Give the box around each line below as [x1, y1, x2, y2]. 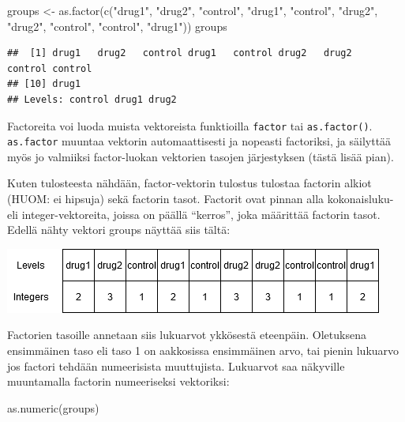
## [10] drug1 [7, 78, 81, 90]
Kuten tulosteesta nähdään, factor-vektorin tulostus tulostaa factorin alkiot [7, 175, 372, 191]
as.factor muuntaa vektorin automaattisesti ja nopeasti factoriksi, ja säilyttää [7, 133, 392, 149]
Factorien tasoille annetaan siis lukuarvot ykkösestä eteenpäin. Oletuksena [7, 326, 366, 343]
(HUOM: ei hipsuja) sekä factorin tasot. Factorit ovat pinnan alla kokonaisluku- [7, 190, 394, 207]
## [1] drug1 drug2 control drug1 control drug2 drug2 [7, 47, 352, 59]
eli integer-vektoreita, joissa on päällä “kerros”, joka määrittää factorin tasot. [7, 205, 381, 222]
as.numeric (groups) [7, 399, 99, 416]
